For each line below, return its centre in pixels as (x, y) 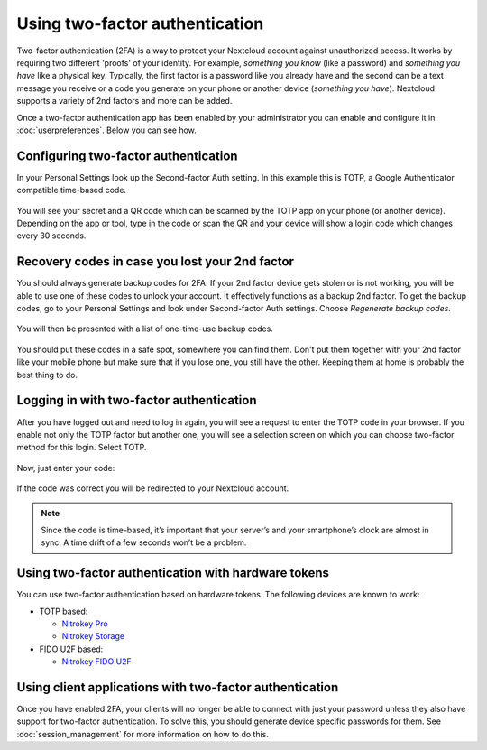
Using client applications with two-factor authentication (178, 687)
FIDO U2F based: (71, 649)
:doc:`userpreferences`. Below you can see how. (107, 130)
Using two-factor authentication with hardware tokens (173, 573)
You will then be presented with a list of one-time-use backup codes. (145, 329)
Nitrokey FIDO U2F (97, 662)
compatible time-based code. (71, 190)
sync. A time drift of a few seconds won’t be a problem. (144, 542)
